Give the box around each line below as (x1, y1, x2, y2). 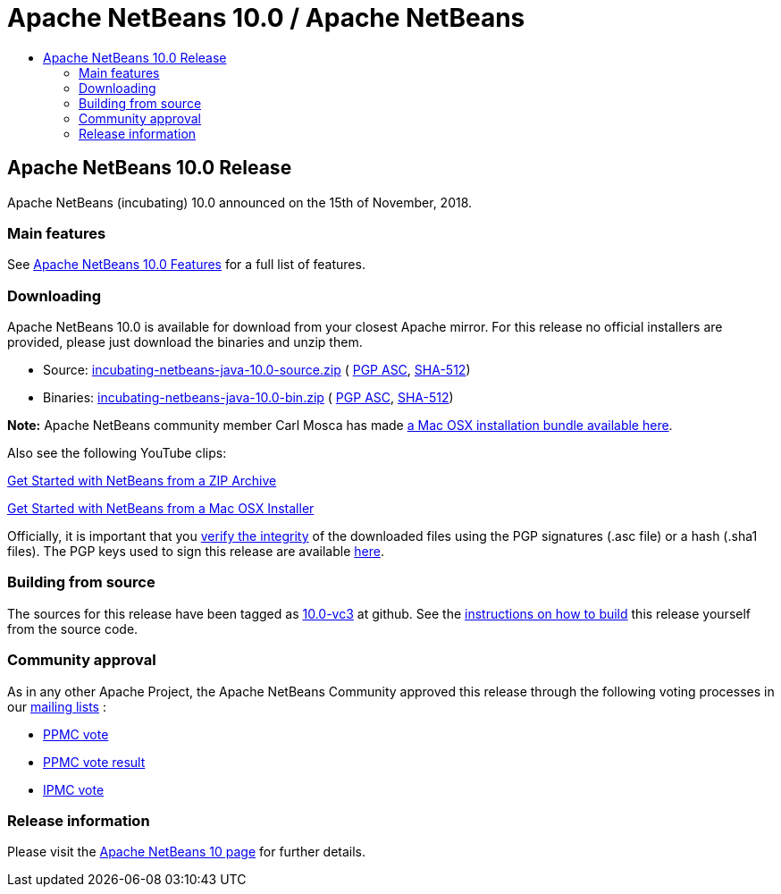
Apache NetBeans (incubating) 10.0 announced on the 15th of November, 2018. (7, 194, 473, 210)
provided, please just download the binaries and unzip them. (7, 334, 363, 350)
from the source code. (7, 620, 139, 637)
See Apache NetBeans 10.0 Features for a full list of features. (7, 257, 365, 273)
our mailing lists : (7, 698, 106, 714)
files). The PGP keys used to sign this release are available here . (7, 544, 384, 560)
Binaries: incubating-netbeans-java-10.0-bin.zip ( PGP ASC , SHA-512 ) (43, 390, 454, 406)
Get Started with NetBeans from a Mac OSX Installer (7, 501, 315, 517)
